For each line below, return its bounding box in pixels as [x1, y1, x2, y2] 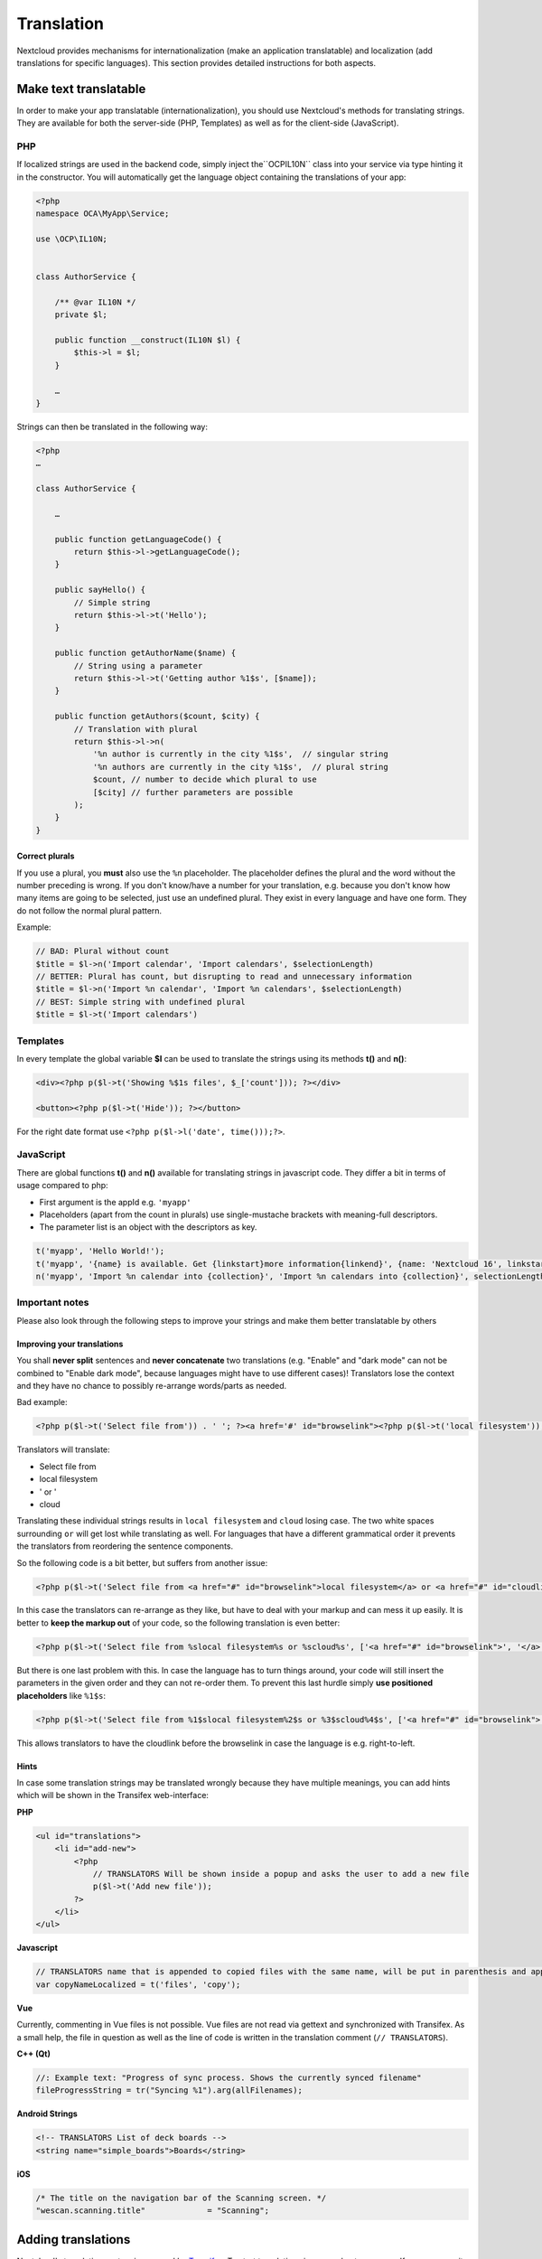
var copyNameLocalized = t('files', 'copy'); [35, 1979, 241, 1990]
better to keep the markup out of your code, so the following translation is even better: [16, 1617, 341, 1628]
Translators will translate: [16, 1444, 110, 1455]
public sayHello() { [54, 585, 146, 595]
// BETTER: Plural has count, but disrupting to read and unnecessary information [35, 971, 413, 981]
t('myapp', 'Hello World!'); [35, 1246, 165, 1256]
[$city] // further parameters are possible [92, 787, 294, 797]
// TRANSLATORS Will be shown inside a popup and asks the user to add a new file [92, 1869, 470, 1879]
